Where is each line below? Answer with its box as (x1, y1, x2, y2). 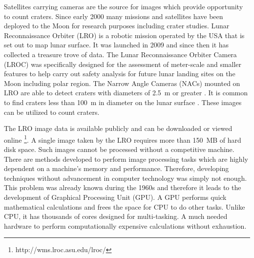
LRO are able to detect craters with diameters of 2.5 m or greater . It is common (4, 87, 248, 98)
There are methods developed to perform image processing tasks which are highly (4, 153, 248, 164)
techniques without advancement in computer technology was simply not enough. (4, 172, 247, 183)
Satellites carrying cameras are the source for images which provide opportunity (4, 1, 243, 11)
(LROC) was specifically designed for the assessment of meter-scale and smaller (4, 59, 242, 69)
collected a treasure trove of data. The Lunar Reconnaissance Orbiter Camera (4, 49, 237, 59)
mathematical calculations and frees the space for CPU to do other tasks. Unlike (4, 201, 245, 212)
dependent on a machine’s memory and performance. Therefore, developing (4, 163, 229, 173)
